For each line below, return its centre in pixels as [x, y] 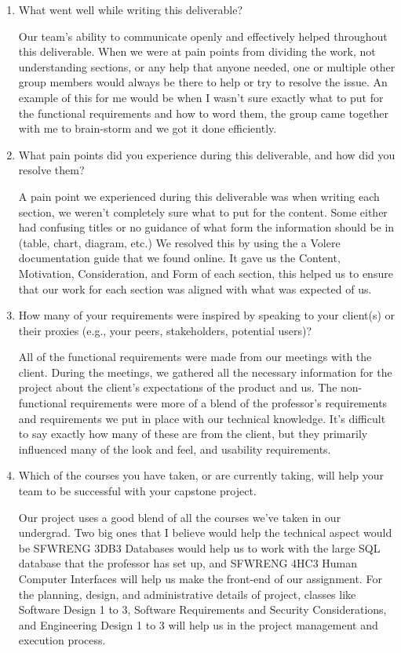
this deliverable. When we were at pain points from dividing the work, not [197, 51]
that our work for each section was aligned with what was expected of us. [195, 288]
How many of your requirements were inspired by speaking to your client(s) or [207, 315]
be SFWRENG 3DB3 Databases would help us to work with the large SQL [199, 547]
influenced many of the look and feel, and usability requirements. [175, 449]
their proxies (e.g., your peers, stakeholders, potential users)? [165, 330]
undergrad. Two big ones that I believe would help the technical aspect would [205, 533]
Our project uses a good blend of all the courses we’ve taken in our [180, 517]
